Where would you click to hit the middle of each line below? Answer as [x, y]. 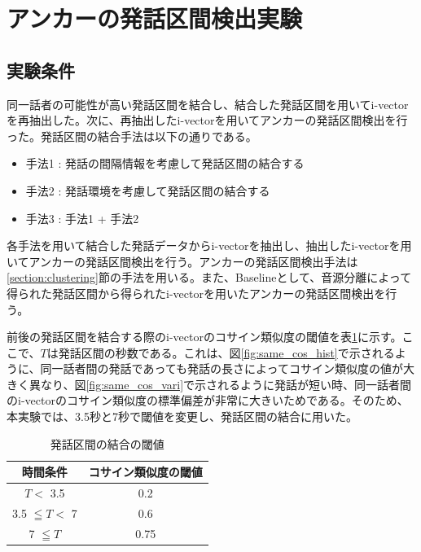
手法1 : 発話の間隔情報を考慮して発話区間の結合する [165, 163]
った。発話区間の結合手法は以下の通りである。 [132, 136]
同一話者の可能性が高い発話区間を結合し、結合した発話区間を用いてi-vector [208, 104]
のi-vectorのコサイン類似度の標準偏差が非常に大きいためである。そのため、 [208, 400]
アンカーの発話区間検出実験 [154, 18]
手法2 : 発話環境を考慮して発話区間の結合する [148, 190]
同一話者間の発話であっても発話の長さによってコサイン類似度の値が [221, 368]
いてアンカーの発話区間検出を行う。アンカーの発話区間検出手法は [182, 261]
